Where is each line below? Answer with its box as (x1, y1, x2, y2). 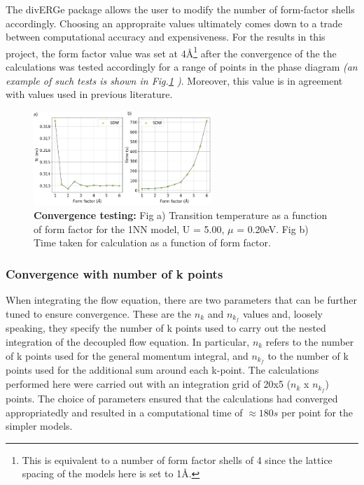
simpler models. (6, 419, 73, 433)
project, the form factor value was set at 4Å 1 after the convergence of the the (6, 43, 337, 60)
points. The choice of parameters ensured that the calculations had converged (6, 391, 338, 405)
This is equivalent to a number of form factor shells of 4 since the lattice (22, 452, 332, 467)
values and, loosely (242, 306, 323, 321)
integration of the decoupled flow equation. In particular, (6, 335, 250, 349)
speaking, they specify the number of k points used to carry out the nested (6, 321, 326, 335)
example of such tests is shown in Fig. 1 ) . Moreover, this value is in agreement (6, 73, 343, 87)
